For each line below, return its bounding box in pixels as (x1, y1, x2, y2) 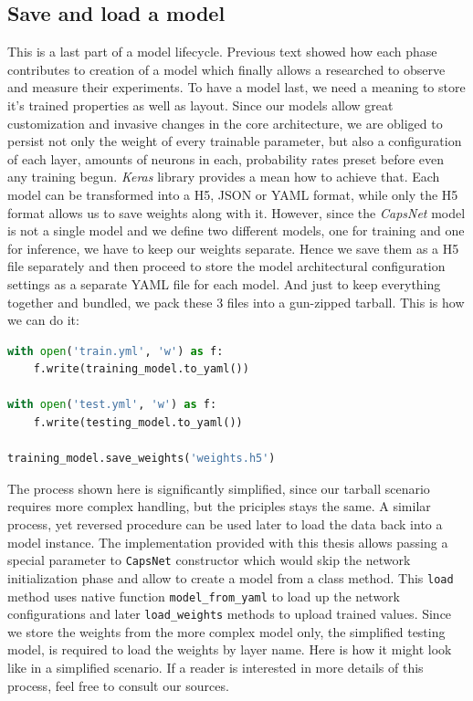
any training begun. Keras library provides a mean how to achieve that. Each (7, 167, 440, 186)
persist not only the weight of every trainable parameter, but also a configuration (7, 131, 462, 151)
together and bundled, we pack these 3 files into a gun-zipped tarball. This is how (7, 292, 465, 311)
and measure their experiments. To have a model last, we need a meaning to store (7, 78, 466, 97)
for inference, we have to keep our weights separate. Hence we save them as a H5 (7, 238, 459, 257)
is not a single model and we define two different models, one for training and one (7, 221, 465, 240)
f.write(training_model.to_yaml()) (33, 362, 249, 376)
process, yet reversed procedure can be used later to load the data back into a (7, 515, 443, 534)
